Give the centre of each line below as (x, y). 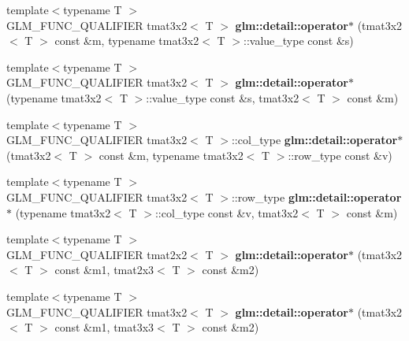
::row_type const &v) (340, 155)
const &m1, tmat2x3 (104, 270)
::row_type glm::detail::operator (316, 196)
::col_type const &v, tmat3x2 (227, 212)
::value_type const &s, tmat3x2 (223, 97)
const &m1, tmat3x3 (104, 327)
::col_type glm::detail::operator (314, 140)
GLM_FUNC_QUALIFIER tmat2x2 (97, 254)
